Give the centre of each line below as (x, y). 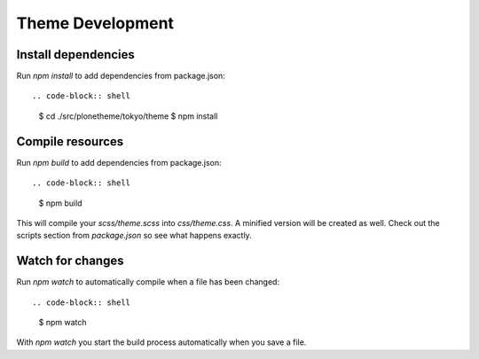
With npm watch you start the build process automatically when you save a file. (161, 342)
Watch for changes (70, 261)
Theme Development (95, 23)
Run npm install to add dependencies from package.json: (121, 76)
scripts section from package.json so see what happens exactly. (134, 236)
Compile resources (70, 141)
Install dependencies (75, 55)
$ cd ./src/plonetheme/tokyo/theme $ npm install (128, 116)
